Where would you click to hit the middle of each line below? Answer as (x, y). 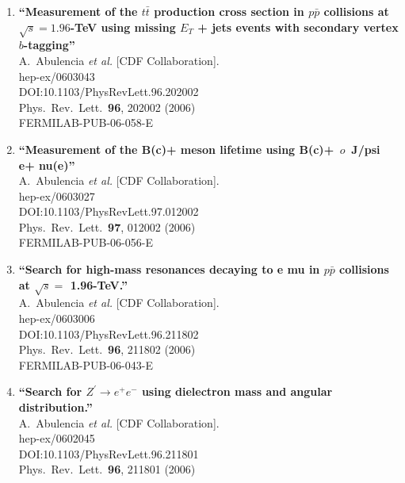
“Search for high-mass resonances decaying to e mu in (169, 269)
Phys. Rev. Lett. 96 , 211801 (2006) (107, 469)
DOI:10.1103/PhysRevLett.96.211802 (109, 333)
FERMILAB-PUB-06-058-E (86, 123)
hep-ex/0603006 (57, 318)
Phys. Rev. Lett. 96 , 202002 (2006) (107, 107)
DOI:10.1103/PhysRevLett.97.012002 (109, 211)
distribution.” (55, 407)
